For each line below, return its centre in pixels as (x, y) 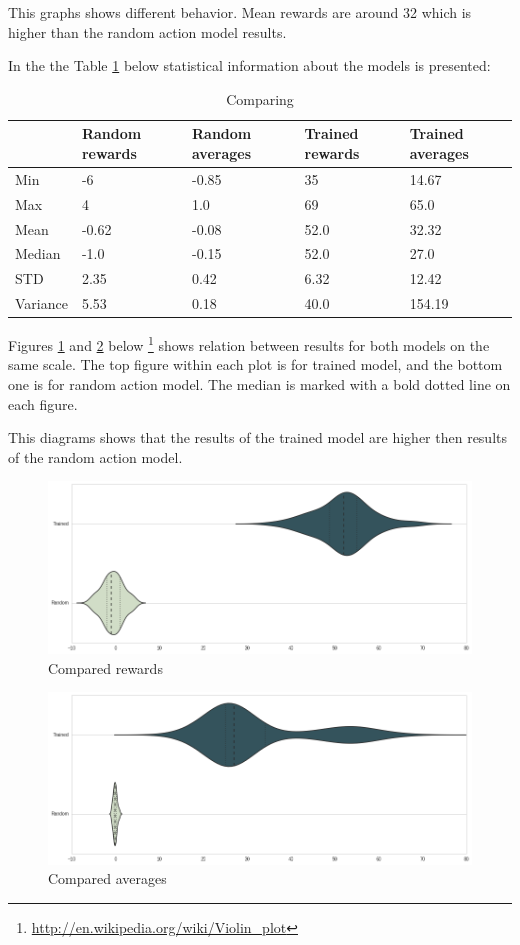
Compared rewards (105, 667)
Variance (41, 303)
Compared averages (107, 878)
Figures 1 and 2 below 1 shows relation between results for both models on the (249, 343)
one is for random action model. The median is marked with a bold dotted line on (259, 383)
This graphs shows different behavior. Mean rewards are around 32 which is (240, 12)
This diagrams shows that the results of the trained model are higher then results (257, 437)
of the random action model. (95, 456)
